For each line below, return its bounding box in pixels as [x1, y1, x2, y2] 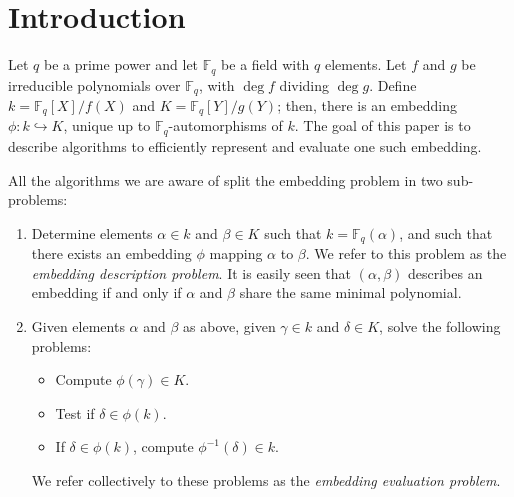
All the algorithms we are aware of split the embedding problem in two [8, 169, 443, 190]
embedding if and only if [31, 282, 182, 303]
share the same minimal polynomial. [239, 282, 462, 303]
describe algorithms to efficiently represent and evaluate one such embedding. [8, 135, 482, 156]
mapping [209, 243, 263, 264]
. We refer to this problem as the [305, 243, 507, 264]
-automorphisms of [168, 115, 283, 136]
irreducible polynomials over [8, 74, 181, 95]
